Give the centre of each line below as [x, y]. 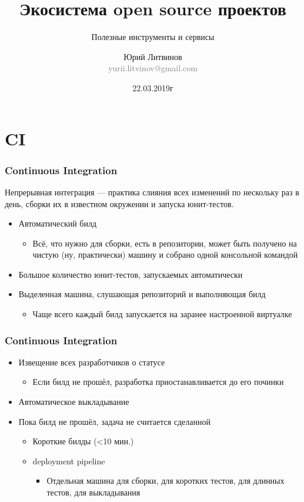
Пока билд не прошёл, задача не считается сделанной [114, 421]
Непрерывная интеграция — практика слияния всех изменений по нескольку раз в [152, 192]
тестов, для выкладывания [93, 492]
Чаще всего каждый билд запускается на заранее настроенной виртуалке [162, 314]
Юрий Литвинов [153, 56]
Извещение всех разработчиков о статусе [92, 362]
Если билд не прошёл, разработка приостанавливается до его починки [158, 382]
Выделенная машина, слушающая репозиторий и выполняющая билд [142, 294]
